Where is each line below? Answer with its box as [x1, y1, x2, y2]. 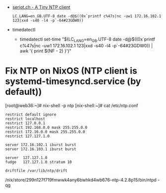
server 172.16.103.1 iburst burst [5, 147, 77, 152]
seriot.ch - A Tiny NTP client [12, 4, 70, 10]
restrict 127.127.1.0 [5, 133, 50, 139]
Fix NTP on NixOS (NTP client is [5, 65, 137, 76]
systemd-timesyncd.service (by [5, 76, 141, 87]
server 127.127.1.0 [5, 155, 48, 160]
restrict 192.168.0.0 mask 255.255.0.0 [5, 125, 88, 130]
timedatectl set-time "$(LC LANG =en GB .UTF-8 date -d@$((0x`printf [19, 37, 155, 43]
